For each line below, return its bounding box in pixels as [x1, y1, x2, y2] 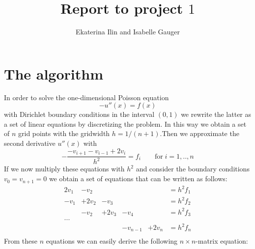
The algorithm [4, 63, 103, 83]
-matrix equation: [196, 235, 248, 246]
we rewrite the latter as [181, 109, 252, 119]
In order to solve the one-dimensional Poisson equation [4, 92, 169, 102]
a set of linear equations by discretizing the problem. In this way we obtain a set [4, 118, 247, 129]
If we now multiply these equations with [4, 164, 125, 174]
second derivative [4, 138, 56, 148]
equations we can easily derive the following [46, 235, 178, 246]
